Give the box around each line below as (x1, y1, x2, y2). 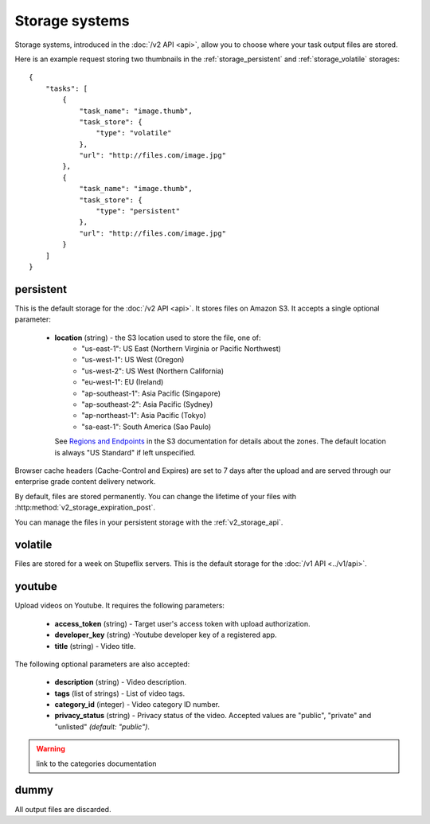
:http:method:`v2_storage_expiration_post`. (14, 502, 155, 513)
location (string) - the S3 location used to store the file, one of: (54, 333, 261, 342)
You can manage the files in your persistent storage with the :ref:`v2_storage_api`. (14, 517, 283, 527)
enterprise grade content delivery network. (14, 477, 156, 486)
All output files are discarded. (14, 804, 111, 814)
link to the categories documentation (36, 759, 157, 768)
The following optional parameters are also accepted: (14, 659, 190, 669)
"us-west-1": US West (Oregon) (81, 355, 185, 365)
